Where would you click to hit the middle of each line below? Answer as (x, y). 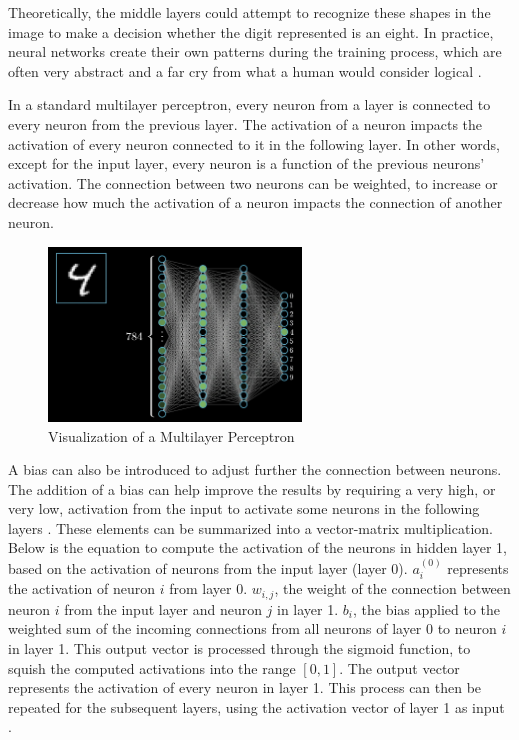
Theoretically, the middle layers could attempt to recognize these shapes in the (249, 12)
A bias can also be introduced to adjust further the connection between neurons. (255, 469)
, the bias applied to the (426, 608)
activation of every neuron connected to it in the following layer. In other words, (254, 143)
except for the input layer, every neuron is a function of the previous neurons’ (246, 163)
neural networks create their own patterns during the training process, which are (255, 51)
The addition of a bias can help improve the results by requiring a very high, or (252, 488)
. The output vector (399, 667)
